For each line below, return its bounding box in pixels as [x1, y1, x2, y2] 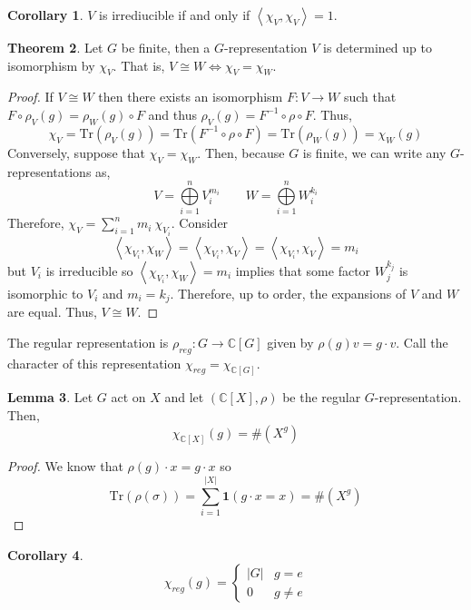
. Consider [171, 213, 229, 232]
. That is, [113, 55, 165, 74]
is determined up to [323, 38, 432, 56]
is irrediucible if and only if [99, 5, 250, 24]
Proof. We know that [7, 457, 123, 476]
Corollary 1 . [7, 5, 83, 24]
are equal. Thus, [7, 302, 97, 321]
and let [164, 388, 204, 407]
